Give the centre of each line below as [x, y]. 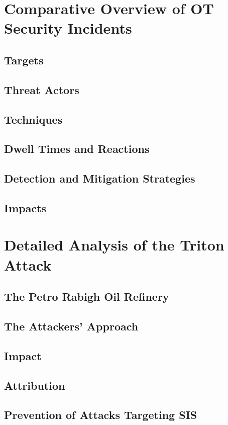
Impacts [25, 207]
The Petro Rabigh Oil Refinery [87, 296]
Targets [24, 60]
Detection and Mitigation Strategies [100, 178]
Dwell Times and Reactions [77, 149]
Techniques [33, 119]
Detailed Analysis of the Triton [114, 245]
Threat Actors [42, 89]
